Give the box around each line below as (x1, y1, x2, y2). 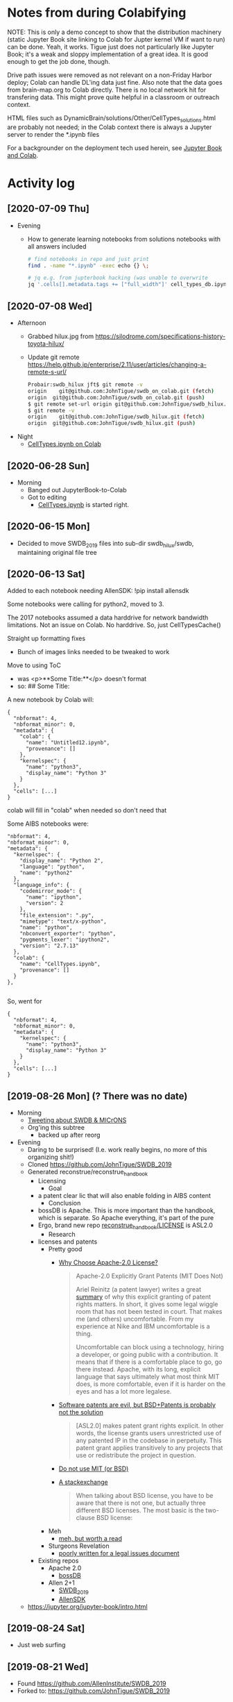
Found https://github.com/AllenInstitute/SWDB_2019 (17, 1679, 166, 1688)
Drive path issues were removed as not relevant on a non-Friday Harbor (7, 71, 213, 79)
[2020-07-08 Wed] (7, 300, 92, 312)
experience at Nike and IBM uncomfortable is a (76, 1321, 210, 1330)
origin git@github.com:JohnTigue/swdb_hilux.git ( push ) (27, 420, 196, 427)
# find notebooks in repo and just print (27, 256, 149, 262)
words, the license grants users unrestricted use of (76, 1428, 222, 1437)
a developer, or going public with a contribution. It (76, 1350, 218, 1358)
